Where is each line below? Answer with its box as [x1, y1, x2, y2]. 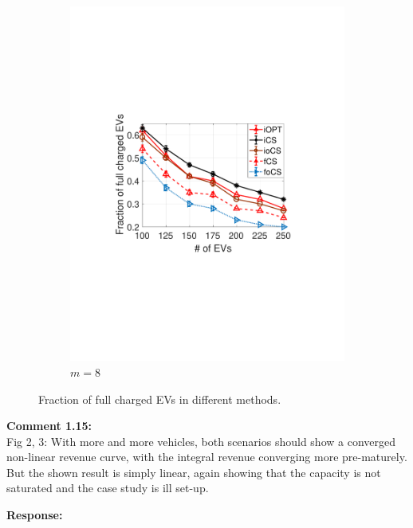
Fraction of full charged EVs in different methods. [38, 390, 281, 407]
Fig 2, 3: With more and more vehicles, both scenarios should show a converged [6, 432, 395, 449]
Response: [6, 506, 63, 523]
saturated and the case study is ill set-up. [6, 479, 209, 496]
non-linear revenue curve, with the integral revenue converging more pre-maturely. [6, 448, 407, 465]
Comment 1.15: [6, 417, 92, 434]
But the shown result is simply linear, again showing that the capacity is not [6, 463, 381, 480]
